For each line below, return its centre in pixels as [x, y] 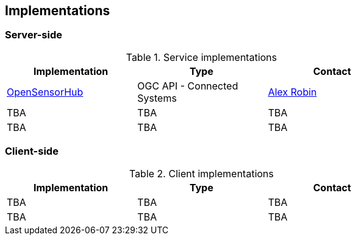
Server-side [34, 35]
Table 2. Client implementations [201, 173]
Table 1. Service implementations [201, 57]
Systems [157, 98]
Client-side [32, 151]
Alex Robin [292, 92]
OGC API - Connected [188, 86]
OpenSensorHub [45, 92]
